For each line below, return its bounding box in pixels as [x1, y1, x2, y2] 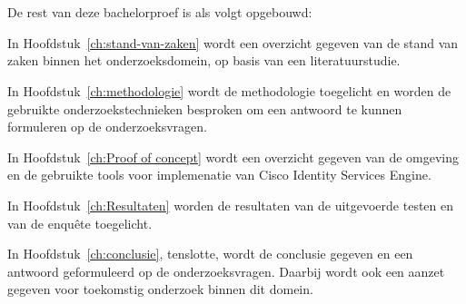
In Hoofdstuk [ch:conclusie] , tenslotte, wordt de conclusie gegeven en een [7, 244, 413, 263]
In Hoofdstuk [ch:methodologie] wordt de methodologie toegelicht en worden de [7, 81, 451, 100]
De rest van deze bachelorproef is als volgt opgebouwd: [7, 3, 312, 22]
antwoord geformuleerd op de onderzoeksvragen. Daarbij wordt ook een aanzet [7, 261, 445, 280]
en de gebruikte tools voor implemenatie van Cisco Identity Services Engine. [7, 165, 431, 184]
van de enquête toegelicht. [7, 213, 153, 232]
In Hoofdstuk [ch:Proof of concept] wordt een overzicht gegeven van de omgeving [7, 147, 460, 166]
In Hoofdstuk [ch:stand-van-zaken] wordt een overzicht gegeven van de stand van [7, 33, 459, 52]
